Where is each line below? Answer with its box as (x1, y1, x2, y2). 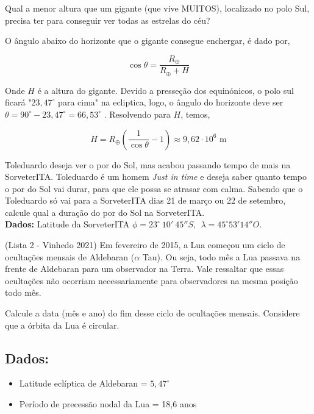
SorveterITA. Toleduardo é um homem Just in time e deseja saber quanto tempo (5, 170, 307, 183)
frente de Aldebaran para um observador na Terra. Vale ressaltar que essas (5, 262, 284, 275)
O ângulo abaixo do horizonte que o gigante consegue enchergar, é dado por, (5, 34, 290, 47)
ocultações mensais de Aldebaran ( (5, 250, 135, 263)
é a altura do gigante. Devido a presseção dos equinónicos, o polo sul (37, 84, 294, 96)
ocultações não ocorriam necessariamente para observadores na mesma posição (5, 274, 298, 287)
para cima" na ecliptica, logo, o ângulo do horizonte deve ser (58, 96, 284, 109)
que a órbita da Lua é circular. (5, 318, 120, 331)
